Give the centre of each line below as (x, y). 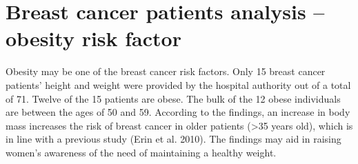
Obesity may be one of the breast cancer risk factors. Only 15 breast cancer (166, 71)
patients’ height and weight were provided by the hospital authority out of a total (178, 84)
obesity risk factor (93, 38)
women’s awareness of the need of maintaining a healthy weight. (141, 152)
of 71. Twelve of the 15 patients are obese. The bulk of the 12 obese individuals (173, 98)
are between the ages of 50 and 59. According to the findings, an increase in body (178, 112)
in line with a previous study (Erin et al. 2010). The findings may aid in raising (173, 139)
